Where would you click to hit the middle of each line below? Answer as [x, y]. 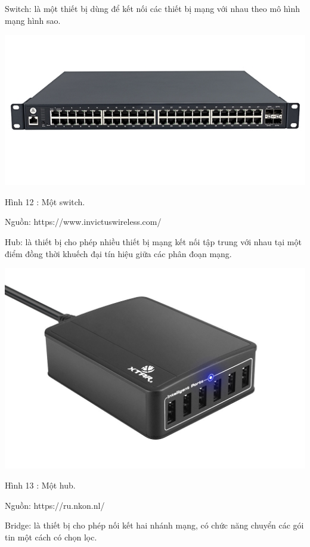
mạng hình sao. [33, 20]
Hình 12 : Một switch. [45, 201]
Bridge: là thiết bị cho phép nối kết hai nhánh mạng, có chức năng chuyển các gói [154, 525]
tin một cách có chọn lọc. [51, 537]
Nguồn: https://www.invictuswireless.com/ [83, 222]
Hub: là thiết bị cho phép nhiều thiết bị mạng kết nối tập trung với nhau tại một [153, 241]
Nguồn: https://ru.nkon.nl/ [55, 505]
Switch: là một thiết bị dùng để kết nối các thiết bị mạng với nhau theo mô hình [153, 8]
